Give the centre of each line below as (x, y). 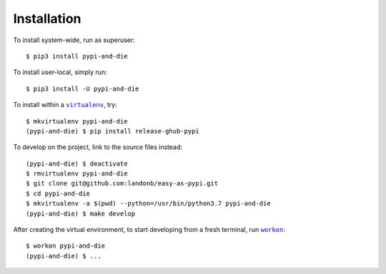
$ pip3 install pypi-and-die (77, 56)
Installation (47, 19)
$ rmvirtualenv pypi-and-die (77, 174)
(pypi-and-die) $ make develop (81, 213)
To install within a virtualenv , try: (65, 105)
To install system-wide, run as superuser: (74, 40)
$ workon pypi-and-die (66, 246)
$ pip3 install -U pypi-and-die (83, 88)
